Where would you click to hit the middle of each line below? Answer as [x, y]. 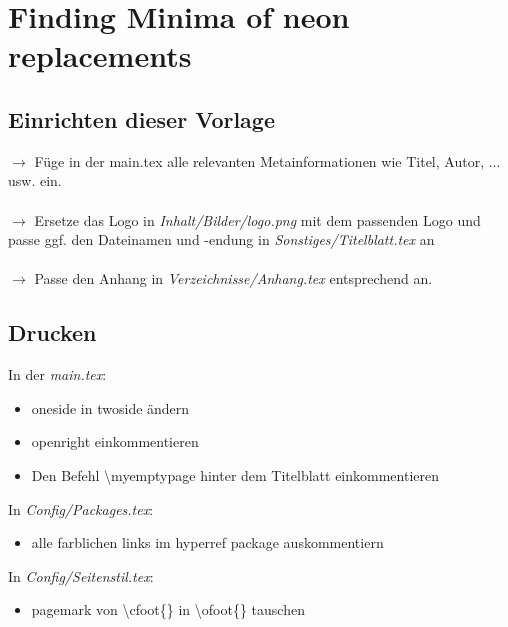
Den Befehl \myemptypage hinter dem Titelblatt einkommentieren [235, 474]
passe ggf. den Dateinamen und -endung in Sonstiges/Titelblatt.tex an [221, 239]
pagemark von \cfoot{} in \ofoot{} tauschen [168, 609]
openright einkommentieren [115, 441]
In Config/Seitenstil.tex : [81, 575]
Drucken [52, 332]
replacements [100, 55]
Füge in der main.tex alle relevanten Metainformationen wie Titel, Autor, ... [267, 160]
